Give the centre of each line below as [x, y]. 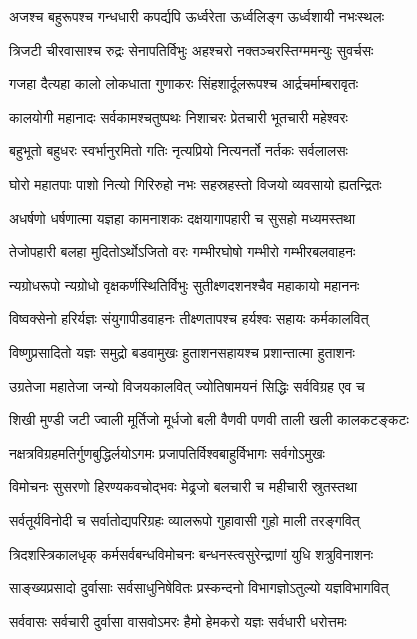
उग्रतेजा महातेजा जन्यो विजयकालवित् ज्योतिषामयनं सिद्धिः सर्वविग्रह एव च [187, 385]
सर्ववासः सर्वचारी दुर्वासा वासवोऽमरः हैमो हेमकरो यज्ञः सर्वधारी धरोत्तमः [178, 620]
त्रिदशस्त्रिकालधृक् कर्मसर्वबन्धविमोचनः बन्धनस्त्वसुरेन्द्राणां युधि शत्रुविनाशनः [191, 553]
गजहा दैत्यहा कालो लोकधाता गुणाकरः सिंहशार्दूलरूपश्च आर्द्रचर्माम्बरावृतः [184, 83]
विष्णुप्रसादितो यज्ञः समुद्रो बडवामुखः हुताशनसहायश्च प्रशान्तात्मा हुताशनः [182, 351]
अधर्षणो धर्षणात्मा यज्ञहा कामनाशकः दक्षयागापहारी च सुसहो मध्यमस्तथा [182, 217]
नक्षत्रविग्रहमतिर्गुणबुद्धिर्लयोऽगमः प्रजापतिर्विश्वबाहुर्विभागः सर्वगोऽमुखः [167, 452]
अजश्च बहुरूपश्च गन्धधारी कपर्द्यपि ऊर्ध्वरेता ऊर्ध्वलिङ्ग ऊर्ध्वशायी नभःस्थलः [197, 16]
